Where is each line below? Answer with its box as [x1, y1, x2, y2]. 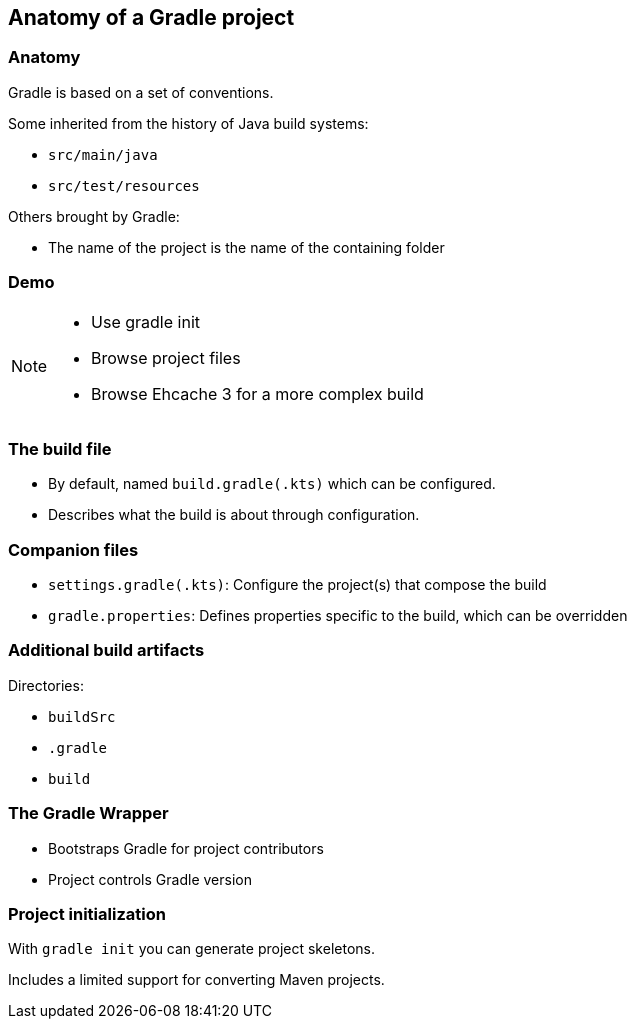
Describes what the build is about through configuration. [48, 506, 420, 524]
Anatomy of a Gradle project [8, 5, 295, 30]
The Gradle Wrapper [8, 803, 169, 824]
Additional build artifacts [8, 640, 205, 661]
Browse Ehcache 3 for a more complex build [91, 383, 424, 404]
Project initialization [8, 903, 166, 924]
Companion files [8, 539, 139, 560]
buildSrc [48, 708, 116, 725]
